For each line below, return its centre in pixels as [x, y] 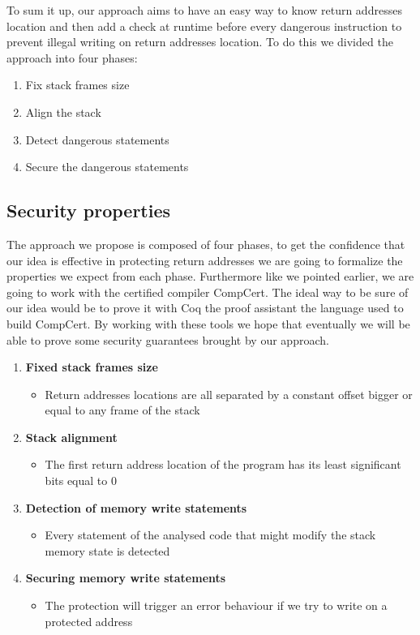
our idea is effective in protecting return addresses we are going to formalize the [205, 260]
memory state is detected [107, 550]
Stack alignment [71, 437]
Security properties [89, 210]
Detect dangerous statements [97, 139]
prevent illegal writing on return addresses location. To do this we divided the [200, 42]
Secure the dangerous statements [107, 167]
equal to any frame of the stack [122, 410]
